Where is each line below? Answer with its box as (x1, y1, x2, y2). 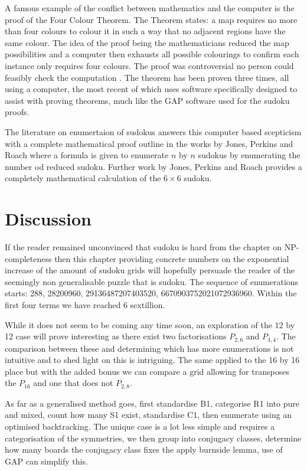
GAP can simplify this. (5, 454, 88, 467)
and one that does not (33, 377, 113, 389)
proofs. (5, 106, 30, 118)
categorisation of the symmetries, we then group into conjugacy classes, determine (5, 431, 302, 444)
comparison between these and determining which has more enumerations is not (5, 342, 294, 354)
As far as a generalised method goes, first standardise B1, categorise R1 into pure (5, 397, 299, 409)
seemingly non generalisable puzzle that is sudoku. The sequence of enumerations (5, 275, 299, 287)
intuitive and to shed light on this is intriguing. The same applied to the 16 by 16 (5, 354, 300, 366)
